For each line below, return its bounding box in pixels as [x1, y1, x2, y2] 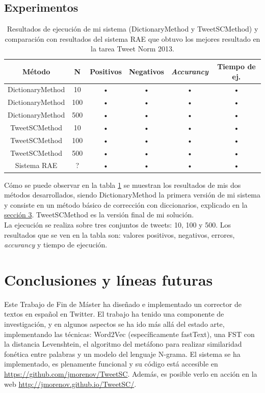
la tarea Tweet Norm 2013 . [91, 43, 174, 54]
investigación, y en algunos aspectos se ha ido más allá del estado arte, [4, 319, 225, 329]
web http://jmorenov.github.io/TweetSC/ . [4, 378, 137, 389]
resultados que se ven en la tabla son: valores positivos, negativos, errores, [4, 229, 235, 240]
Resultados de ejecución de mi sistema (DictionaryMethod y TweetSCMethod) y [7, 23, 258, 34]
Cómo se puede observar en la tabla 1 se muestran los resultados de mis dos [4, 179, 241, 190]
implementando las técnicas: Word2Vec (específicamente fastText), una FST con [4, 328, 255, 339]
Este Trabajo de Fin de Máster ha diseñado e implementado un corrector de [4, 298, 242, 309]
